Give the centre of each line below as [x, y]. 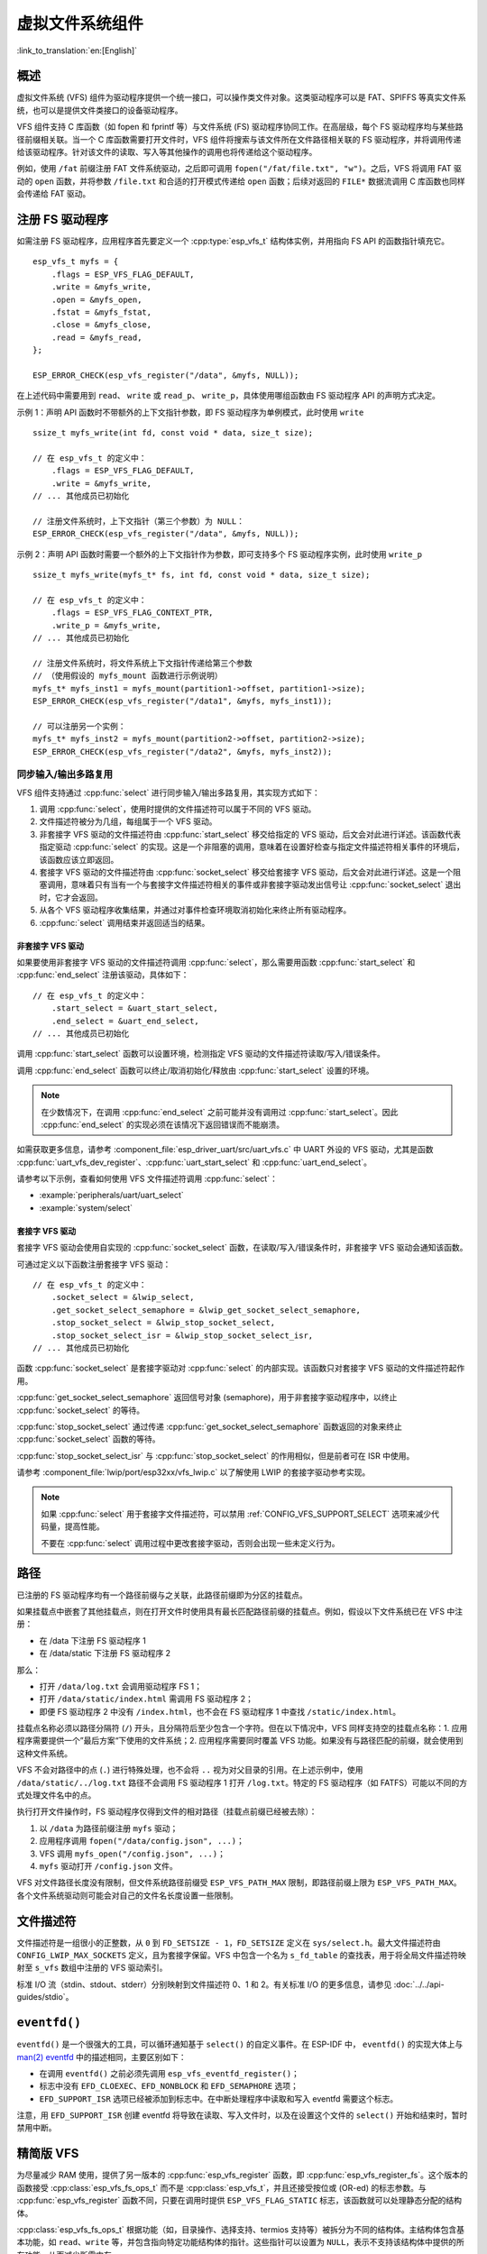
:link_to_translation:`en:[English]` [77, 50]
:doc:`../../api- [419, 1984]
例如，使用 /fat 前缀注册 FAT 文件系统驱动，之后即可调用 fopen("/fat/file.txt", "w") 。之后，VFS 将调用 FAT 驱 [239, 169]
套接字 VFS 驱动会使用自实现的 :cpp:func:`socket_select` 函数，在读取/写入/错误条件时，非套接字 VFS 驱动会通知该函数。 [242, 1248]
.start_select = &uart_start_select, [134, 1008]
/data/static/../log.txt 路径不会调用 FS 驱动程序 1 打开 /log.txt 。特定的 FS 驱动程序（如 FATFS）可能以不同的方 [242, 1782]
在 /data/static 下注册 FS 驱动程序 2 [105, 1654]
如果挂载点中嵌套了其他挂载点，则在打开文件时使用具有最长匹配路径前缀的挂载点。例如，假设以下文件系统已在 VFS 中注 [240, 1611]
